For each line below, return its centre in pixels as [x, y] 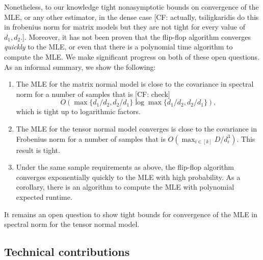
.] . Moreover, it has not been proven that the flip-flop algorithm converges [136, 36]
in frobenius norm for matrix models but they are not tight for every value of [125, 27]
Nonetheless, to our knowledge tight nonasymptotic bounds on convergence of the [131, 7]
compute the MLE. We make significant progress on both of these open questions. [132, 56]
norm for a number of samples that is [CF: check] [93, 94]
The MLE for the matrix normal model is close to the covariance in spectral [135, 84]
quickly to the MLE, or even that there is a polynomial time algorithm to [119, 47]
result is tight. [38, 150]
